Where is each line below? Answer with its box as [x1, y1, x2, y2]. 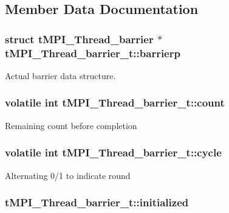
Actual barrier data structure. [5, 69, 116, 82]
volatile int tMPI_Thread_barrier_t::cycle [5, 145, 222, 160]
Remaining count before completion [5, 119, 137, 131]
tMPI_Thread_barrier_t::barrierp [5, 45, 180, 60]
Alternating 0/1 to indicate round [5, 169, 131, 181]
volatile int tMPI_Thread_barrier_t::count [5, 95, 225, 110]
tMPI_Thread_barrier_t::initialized [5, 195, 189, 210]
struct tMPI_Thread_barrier [5, 31, 154, 46]
